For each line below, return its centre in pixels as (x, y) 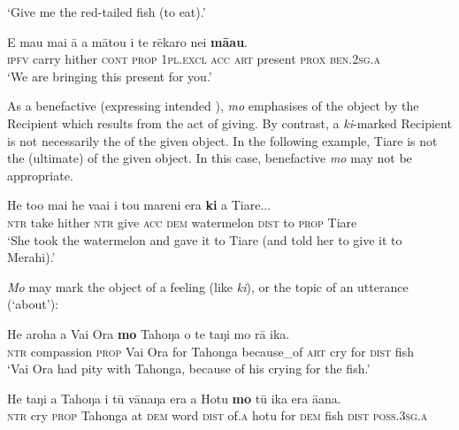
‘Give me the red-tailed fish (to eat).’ (107, 12)
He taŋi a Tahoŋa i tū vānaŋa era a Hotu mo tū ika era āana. (174, 398)
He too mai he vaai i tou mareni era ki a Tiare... (139, 205)
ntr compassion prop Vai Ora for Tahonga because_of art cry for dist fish (210, 351)
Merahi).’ (31, 257)
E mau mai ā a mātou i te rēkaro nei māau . (127, 41)
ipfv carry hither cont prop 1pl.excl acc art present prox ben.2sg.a (194, 59)
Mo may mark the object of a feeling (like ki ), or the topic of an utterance (208, 286)
